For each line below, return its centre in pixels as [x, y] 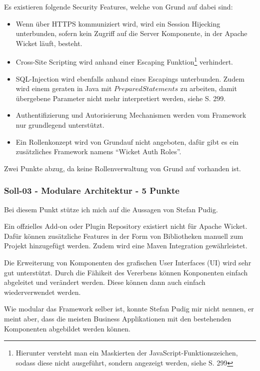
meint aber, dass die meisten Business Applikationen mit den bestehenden [118, 318]
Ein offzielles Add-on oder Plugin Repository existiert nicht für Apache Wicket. [126, 226]
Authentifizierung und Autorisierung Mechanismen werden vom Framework [131, 115]
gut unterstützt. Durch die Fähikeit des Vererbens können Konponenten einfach [126, 272]
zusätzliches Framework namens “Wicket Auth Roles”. [98, 151]
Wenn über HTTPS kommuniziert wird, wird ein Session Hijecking [118, 23]
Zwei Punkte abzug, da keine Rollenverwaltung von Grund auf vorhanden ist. [123, 168]
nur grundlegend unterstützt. [60, 125]
